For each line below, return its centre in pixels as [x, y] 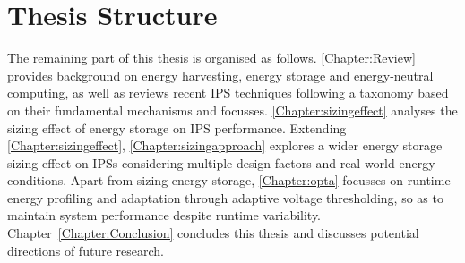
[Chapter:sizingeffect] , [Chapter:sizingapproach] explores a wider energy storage [225, 145]
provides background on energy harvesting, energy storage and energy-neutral [220, 75]
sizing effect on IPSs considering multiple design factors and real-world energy [221, 162]
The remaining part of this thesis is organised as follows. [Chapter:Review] [211, 58]
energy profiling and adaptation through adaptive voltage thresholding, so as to [225, 197]
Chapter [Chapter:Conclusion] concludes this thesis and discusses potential [213, 233]
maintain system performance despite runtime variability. [164, 215]
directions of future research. [86, 250]
